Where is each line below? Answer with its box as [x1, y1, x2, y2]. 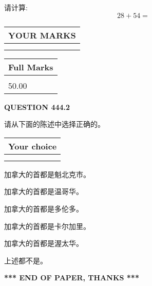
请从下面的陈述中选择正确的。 [4, 119, 105, 129]
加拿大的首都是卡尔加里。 [4, 220, 90, 231]
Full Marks [8, 61, 53, 73]
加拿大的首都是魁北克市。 [4, 168, 90, 179]
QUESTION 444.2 [4, 101, 70, 112]
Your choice [8, 140, 57, 152]
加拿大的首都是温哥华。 [4, 186, 83, 197]
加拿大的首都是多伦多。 [4, 203, 83, 214]
